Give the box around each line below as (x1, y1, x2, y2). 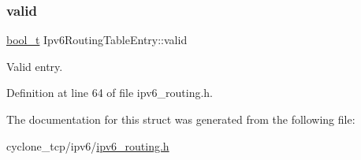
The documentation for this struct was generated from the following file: (6, 111, 355, 127)
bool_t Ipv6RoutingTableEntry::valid (6, 32, 188, 48)
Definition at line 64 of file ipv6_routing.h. (6, 84, 214, 101)
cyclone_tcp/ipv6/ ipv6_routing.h (6, 137, 169, 154)
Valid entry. (6, 58, 63, 74)
